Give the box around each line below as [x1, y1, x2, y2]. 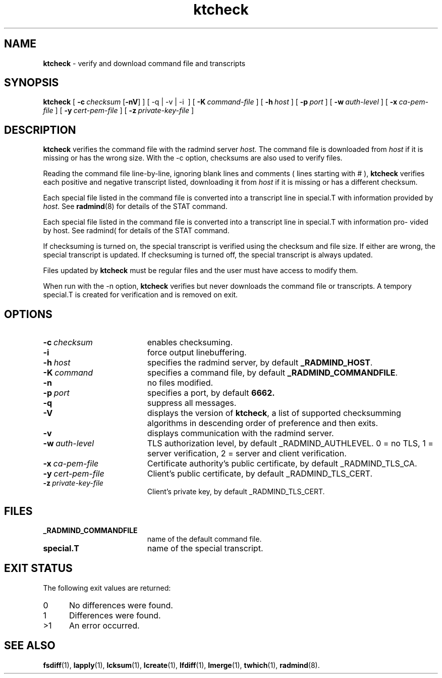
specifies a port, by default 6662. [147, 388, 275, 398]
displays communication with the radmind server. [147, 428, 334, 439]
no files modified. [147, 378, 213, 388]
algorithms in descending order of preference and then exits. [147, 418, 378, 429]
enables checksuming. [147, 337, 233, 348]
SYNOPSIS [4, 76, 59, 89]
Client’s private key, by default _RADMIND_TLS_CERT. [147, 487, 325, 496]
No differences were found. [69, 600, 173, 610]
